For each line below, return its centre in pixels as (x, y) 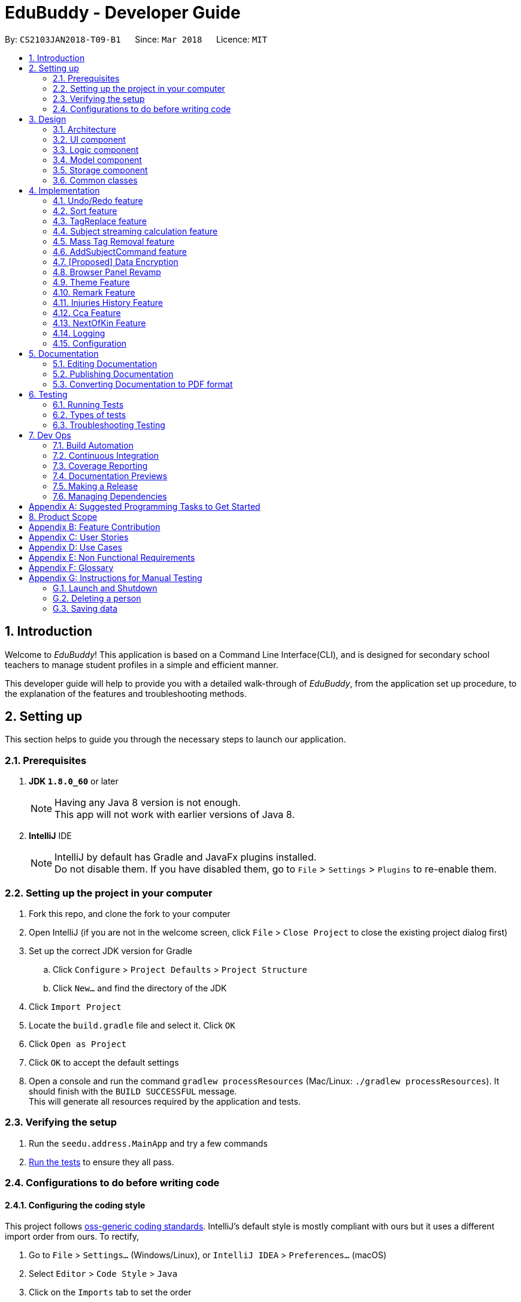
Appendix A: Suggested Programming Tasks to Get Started (145, 506)
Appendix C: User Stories (79, 537)
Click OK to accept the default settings (104, 1062)
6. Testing (48, 394)
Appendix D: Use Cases (75, 547)
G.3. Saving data (85, 608)
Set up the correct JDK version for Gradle (110, 951)
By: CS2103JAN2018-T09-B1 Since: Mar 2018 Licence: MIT (136, 39)
